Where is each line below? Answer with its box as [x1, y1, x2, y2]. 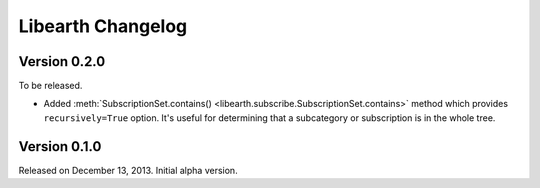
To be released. [18, 80, 83, 92]
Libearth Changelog [18, 15, 188, 37]
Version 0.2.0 [18, 53, 106, 70]
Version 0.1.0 [18, 138, 102, 155]
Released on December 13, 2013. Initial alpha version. [18, 164, 239, 176]
